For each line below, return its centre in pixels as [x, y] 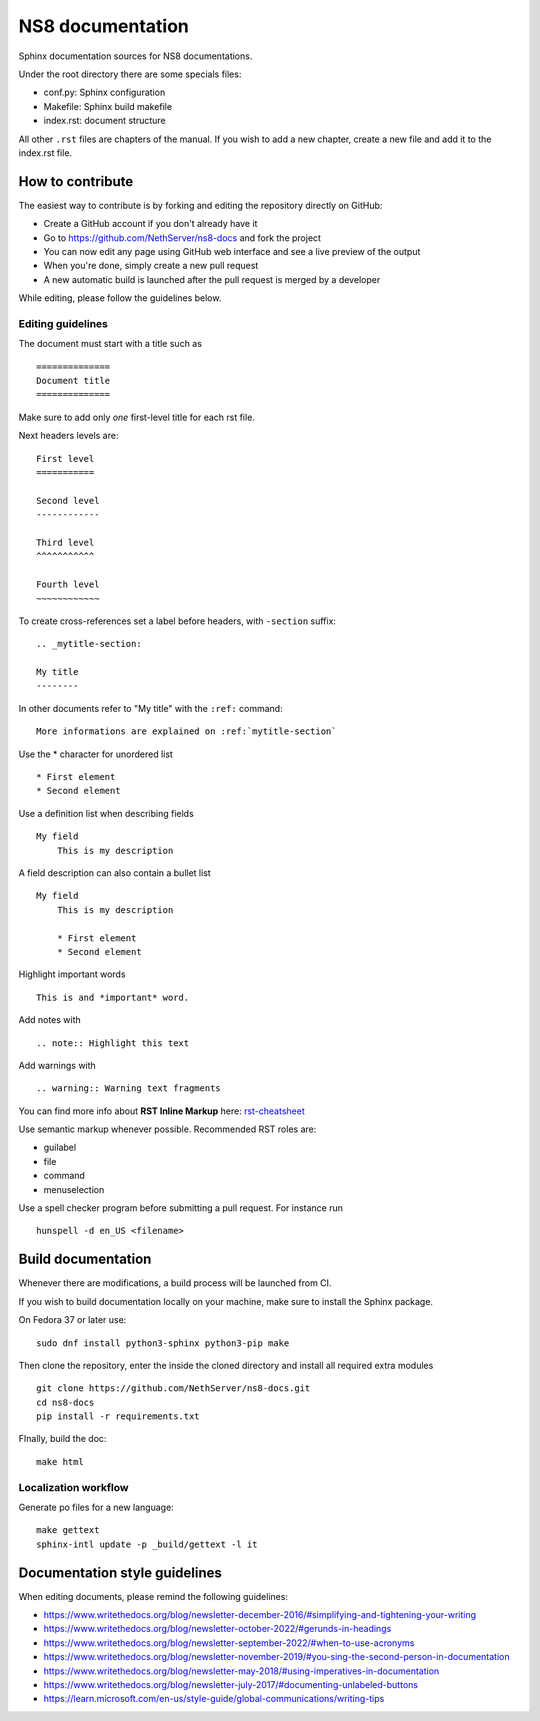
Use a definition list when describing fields [106, 813]
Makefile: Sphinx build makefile [108, 106]
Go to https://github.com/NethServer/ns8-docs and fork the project [182, 237]
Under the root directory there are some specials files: [130, 74]
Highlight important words [72, 974]
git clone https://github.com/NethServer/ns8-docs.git [173, 1388]
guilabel [60, 1147]
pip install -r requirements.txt [118, 1416]
